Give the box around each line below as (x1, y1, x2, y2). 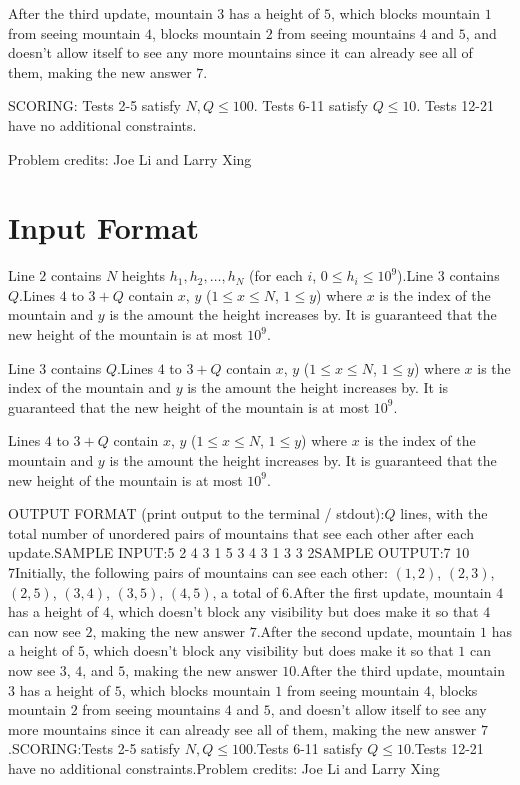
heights (121, 265, 166, 286)
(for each (249, 265, 303, 286)
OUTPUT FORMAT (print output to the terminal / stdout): (8, 503, 385, 524)
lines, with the (400, 503, 488, 524)
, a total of (212, 581, 278, 602)
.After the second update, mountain (256, 620, 476, 641)
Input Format (8, 207, 200, 248)
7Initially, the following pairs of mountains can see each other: (8, 562, 388, 582)
